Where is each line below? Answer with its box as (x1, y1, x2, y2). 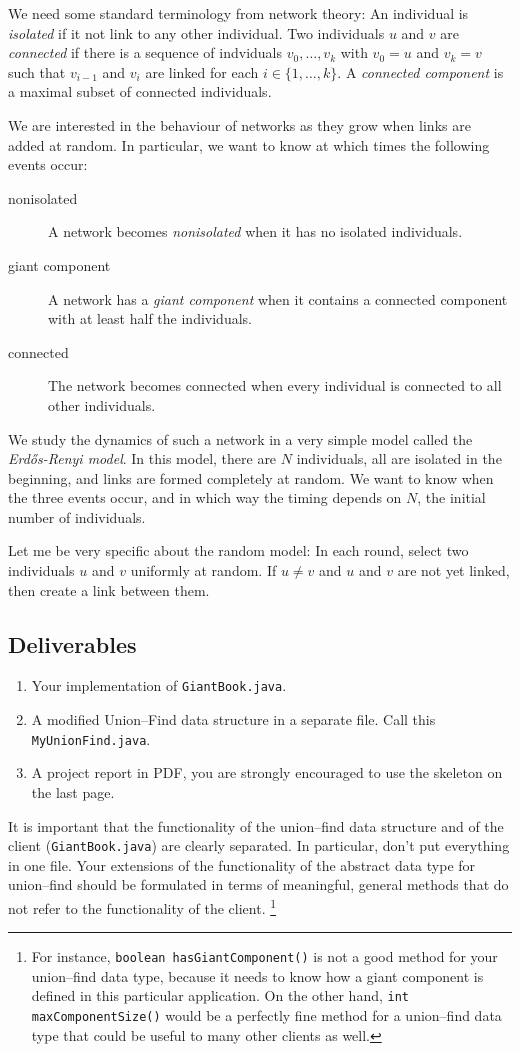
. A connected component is (337, 61, 504, 82)
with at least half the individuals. (48, 308, 252, 329)
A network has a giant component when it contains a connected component (48, 288, 508, 309)
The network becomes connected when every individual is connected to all (48, 375, 502, 396)
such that (8, 61, 66, 82)
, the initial (417, 487, 486, 508)
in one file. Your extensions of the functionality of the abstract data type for (8, 854, 476, 875)
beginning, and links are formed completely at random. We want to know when (8, 467, 494, 488)
